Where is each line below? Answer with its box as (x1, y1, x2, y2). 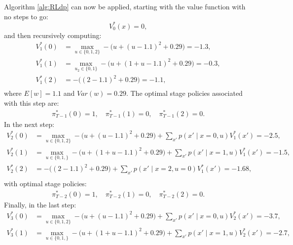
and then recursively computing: (4, 30, 102, 40)
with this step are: (4, 97, 59, 108)
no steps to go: (4, 11, 48, 21)
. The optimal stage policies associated (126, 88, 243, 98)
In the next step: (4, 119, 54, 129)
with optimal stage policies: (4, 178, 87, 189)
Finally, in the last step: (4, 199, 76, 209)
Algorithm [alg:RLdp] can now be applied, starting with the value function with (4, 1, 246, 11)
